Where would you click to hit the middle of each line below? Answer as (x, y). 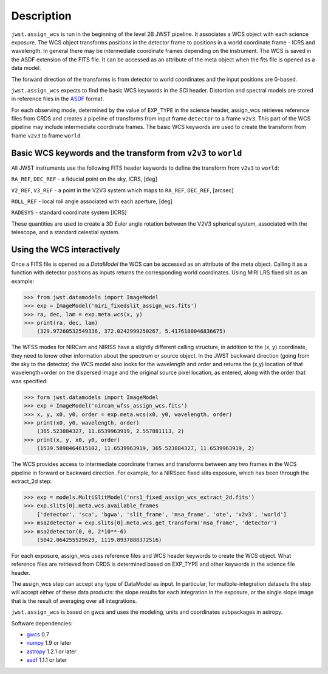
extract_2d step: (32, 481)
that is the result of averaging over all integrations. (74, 601)
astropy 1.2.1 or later (51, 651)
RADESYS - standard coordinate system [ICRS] (69, 212)
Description (42, 16)
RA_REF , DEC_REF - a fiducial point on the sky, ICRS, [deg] (84, 179)
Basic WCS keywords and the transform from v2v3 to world (127, 153)
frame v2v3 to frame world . (46, 135)
